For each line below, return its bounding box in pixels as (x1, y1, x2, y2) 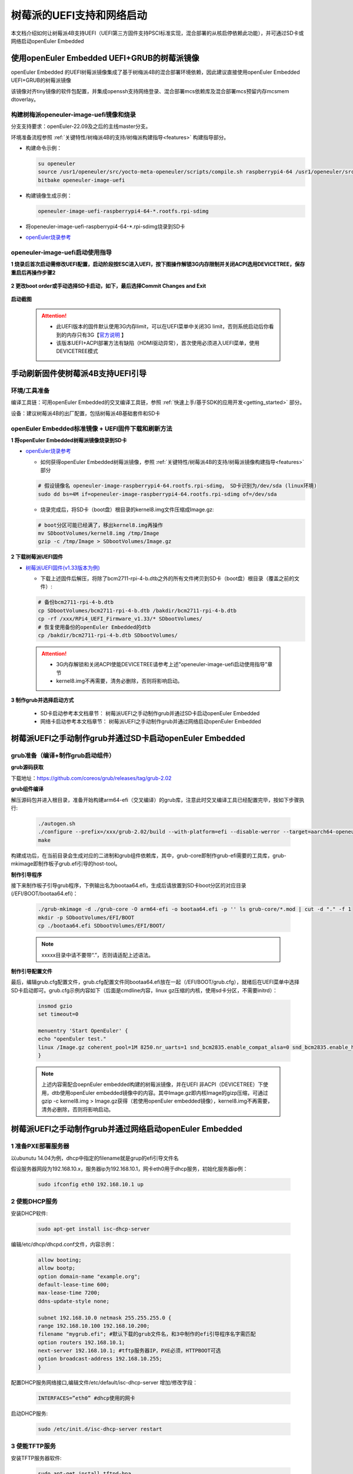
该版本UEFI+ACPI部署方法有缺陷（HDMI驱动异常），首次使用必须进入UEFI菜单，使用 (56, 339, 260, 346)
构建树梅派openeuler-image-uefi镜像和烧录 (11, 110, 136, 119)
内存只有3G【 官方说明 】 (66, 331, 127, 338)
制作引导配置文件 (11, 968, 52, 975)
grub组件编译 (11, 785, 44, 792)
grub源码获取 (11, 764, 44, 771)
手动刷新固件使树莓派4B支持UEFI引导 (11, 368, 147, 379)
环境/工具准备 (11, 387, 50, 395)
